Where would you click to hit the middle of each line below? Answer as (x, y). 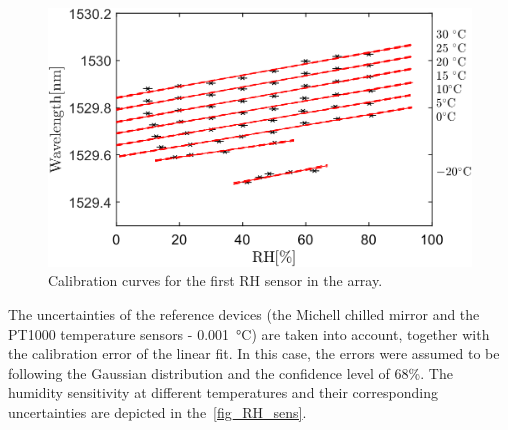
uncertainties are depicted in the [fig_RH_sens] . (157, 411)
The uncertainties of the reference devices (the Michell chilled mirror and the (244, 314)
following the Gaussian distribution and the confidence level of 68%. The (230, 372)
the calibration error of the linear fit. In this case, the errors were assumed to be (254, 353)
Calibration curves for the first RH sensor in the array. (215, 280)
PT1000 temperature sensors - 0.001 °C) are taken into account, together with (249, 333)
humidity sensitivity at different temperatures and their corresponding (223, 392)
